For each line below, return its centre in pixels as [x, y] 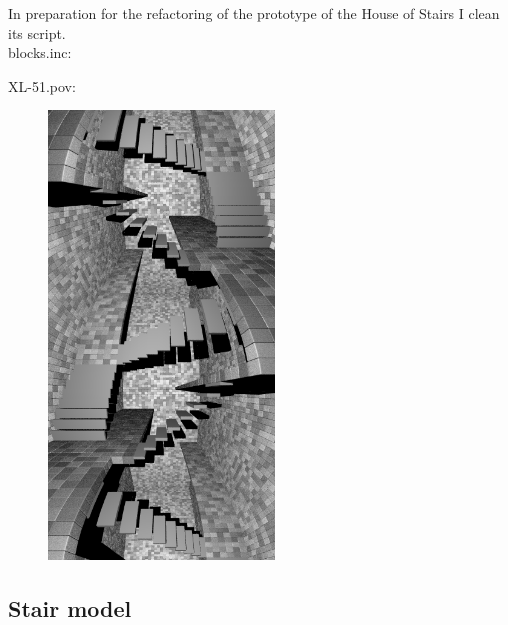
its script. [37, 32]
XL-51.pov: [42, 85]
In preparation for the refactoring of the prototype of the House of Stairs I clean [254, 13]
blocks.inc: [40, 52]
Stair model [70, 607]
